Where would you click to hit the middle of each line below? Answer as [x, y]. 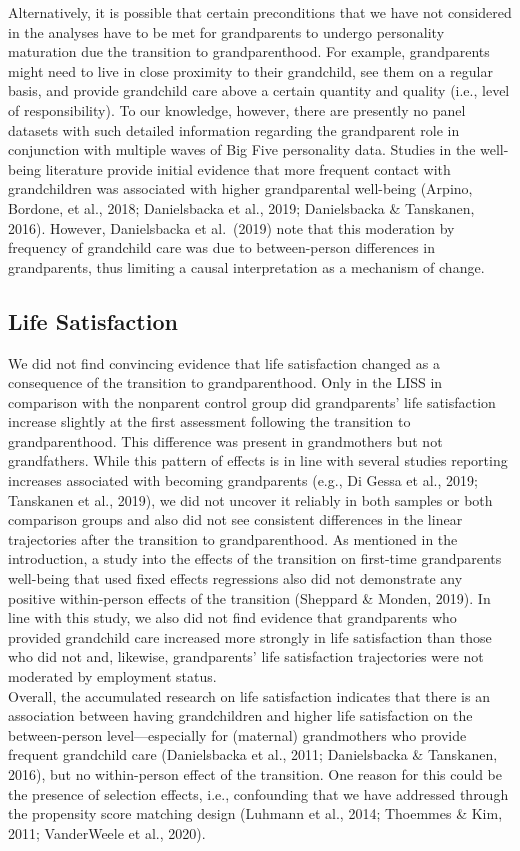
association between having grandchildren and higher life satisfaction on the [240, 715]
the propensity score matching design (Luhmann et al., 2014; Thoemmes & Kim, [255, 813]
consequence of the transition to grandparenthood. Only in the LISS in [225, 382]
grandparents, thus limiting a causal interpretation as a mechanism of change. [246, 266]
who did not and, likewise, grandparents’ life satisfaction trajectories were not [246, 656]
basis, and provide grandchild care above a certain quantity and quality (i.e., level [259, 90]
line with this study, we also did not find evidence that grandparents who [232, 617]
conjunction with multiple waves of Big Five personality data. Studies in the [242, 149]
